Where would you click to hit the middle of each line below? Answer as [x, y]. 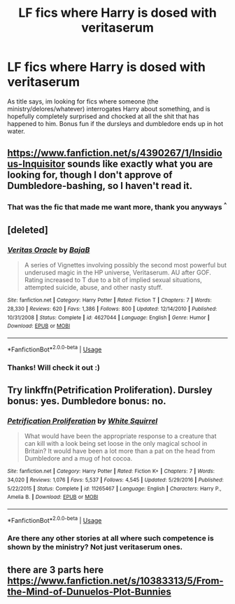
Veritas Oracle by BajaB [49, 250]
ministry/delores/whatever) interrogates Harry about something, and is [109, 108]
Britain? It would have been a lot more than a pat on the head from [120, 451]
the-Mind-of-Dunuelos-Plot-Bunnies [89, 592]
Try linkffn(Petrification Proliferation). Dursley [110, 390]
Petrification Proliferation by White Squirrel [83, 421]
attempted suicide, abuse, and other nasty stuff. [93, 288]
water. [16, 131]
